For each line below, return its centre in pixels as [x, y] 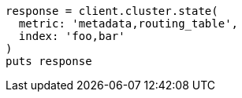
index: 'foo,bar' [72, 36]
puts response [49, 61]
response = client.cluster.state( [112, 11]
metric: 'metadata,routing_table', [128, 24]
